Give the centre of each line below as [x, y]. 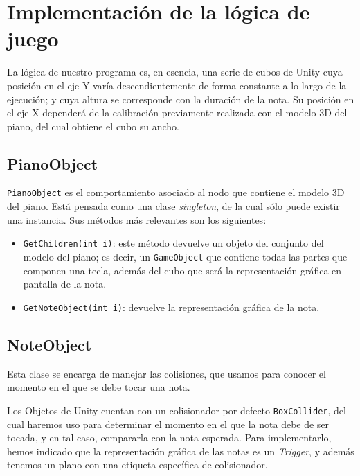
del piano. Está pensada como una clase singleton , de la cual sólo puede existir [173, 206]
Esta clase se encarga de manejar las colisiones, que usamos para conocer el [166, 373]
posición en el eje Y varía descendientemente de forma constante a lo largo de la [177, 85]
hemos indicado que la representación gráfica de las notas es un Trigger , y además [181, 451]
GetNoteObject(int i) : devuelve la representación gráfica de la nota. [171, 307]
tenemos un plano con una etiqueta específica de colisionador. [137, 465]
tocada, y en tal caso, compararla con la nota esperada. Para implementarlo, [169, 438]
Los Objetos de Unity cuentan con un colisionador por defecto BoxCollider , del [177, 410]
